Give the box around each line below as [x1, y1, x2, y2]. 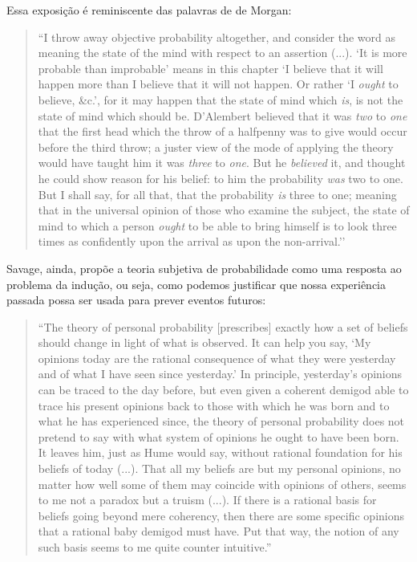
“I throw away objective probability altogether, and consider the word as [38, 28, 396, 45]
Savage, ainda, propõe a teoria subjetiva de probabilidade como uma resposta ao [6, 259, 402, 276]
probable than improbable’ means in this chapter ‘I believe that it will [38, 59, 383, 76]
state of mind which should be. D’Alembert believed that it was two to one [38, 107, 407, 124]
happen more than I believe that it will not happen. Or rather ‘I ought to [38, 75, 399, 92]
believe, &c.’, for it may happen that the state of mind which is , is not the [38, 91, 403, 108]
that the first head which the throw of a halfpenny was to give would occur [38, 123, 407, 140]
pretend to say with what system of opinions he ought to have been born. [38, 428, 399, 445]
